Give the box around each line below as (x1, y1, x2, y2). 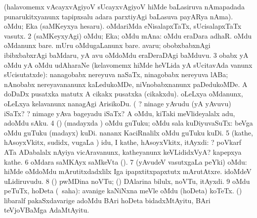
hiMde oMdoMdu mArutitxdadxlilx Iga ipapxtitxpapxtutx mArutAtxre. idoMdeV (4, 166, 252, 176)
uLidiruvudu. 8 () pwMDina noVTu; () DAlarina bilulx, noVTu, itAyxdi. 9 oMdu (4, 175, 250, 186)
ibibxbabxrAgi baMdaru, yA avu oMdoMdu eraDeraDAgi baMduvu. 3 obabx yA (4, 49, 249, 60)
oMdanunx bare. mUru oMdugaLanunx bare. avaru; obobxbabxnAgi (4, 40, 211, 50)
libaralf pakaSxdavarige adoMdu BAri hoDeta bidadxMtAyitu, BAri (4, 195, 211, 205)
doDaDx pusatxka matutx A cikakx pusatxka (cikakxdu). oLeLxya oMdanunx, (4, 88, 243, 99)
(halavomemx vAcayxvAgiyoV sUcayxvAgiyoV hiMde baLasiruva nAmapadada (4, 1, 245, 11)
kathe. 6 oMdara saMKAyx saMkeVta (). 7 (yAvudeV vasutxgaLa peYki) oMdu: (4, 156, 247, 167)
